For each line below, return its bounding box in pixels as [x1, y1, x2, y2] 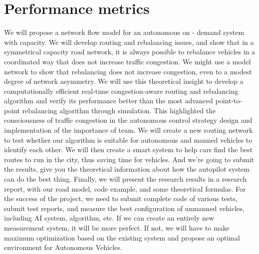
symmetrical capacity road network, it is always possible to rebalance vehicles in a [4, 46, 256, 57]
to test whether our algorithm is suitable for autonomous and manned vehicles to [4, 134, 253, 145]
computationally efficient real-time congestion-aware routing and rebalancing [4, 85, 239, 96]
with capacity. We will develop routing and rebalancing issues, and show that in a [4, 36, 254, 47]
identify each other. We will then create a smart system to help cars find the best [4, 144, 253, 155]
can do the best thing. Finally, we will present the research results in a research [4, 174, 247, 184]
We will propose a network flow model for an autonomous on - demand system [4, 27, 245, 37]
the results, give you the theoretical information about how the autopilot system [4, 164, 250, 174]
